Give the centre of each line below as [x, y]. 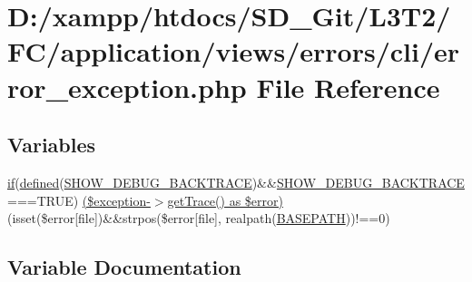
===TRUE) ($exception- [79, 200]
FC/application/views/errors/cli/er [234, 51]
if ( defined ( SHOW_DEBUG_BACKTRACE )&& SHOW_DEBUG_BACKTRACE [236, 182]
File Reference [348, 87]
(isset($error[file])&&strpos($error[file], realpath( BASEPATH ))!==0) [199, 218]
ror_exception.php [127, 87]
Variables [52, 145]
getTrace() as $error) [225, 200]
